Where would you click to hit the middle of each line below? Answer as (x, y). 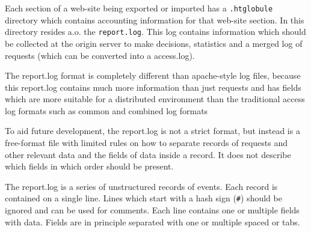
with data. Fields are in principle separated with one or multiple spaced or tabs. (152, 221)
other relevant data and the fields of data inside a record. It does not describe (148, 154)
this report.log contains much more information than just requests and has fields (153, 87)
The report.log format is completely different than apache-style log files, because (153, 75)
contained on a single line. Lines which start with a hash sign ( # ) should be (143, 198)
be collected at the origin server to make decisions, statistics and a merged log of (154, 43)
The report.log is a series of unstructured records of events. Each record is (141, 186)
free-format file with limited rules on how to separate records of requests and (146, 143)
